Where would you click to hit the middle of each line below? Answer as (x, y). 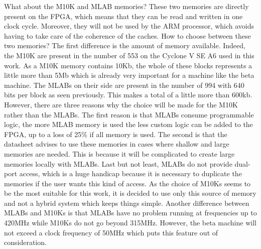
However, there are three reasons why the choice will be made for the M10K (121, 104)
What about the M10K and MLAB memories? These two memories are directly (126, 6)
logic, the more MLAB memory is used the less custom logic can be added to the (128, 124)
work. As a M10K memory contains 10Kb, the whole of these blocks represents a (128, 65)
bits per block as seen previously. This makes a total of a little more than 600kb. (128, 95)
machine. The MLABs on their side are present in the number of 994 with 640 (124, 85)
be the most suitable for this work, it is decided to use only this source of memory (130, 193)
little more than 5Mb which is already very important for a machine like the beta (129, 75)
